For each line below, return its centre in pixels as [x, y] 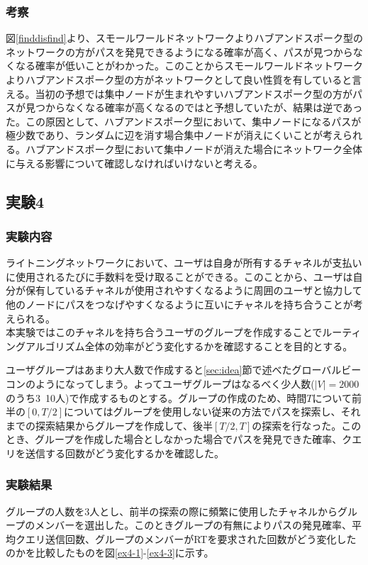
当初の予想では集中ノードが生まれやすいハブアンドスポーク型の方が [194, 93]
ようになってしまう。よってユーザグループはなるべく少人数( [175, 383]
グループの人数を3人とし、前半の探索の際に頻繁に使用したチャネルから [172, 511]
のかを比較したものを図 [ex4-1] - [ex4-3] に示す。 [110, 553]
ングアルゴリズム [45, 346]
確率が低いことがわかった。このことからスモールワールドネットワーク [199, 66]
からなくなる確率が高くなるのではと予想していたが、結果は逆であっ [204, 107]
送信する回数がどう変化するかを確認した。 [124, 453]
